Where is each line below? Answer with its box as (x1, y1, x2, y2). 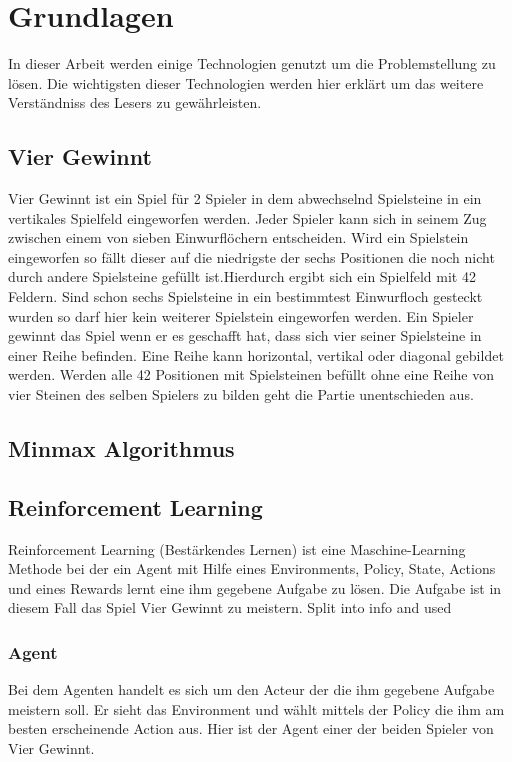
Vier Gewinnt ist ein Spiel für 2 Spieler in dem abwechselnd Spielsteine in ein (8, 188, 482, 209)
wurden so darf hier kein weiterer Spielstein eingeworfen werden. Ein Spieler (8, 305, 474, 326)
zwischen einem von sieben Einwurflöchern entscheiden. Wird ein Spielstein (8, 227, 469, 248)
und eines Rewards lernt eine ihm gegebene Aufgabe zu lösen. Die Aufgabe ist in (8, 577, 502, 598)
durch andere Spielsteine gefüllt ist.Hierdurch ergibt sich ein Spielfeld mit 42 (8, 266, 476, 287)
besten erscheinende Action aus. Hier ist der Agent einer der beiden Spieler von (8, 718, 494, 739)
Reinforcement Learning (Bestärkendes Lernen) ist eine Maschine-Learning (8, 538, 466, 559)
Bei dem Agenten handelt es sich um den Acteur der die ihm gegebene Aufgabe (8, 679, 495, 700)
